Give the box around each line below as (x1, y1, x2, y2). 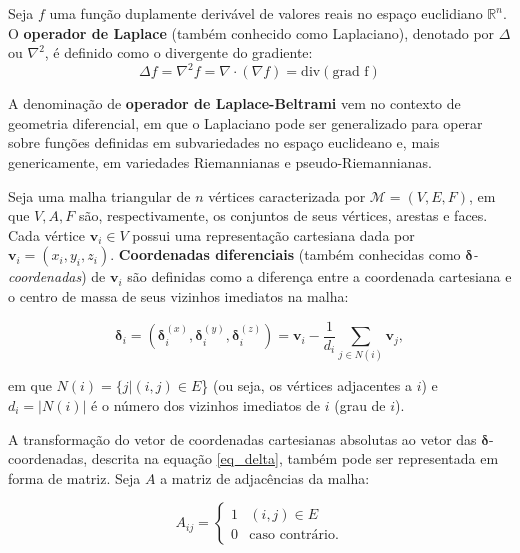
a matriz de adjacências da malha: (160, 467, 370, 488)
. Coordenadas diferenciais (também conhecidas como (110, 244, 461, 265)
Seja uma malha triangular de (8, 185, 191, 206)
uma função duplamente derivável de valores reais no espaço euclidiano (49, 3, 483, 23)
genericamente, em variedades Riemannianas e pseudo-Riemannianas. (8, 152, 432, 173)
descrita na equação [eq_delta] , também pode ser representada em (91, 448, 499, 469)
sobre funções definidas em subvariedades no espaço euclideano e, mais (8, 132, 440, 153)
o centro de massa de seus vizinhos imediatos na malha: (8, 286, 349, 307)
